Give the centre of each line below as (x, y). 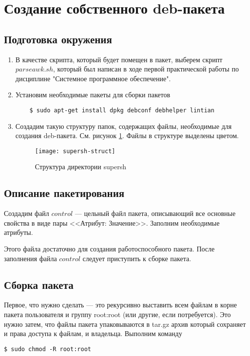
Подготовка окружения (58, 39)
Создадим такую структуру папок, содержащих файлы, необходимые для (124, 126)
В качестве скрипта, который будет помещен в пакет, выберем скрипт (119, 59)
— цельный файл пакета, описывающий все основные (155, 213)
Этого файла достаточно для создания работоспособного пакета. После (109, 249)
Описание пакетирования (64, 193)
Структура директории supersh (80, 167)
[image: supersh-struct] (75, 151)
